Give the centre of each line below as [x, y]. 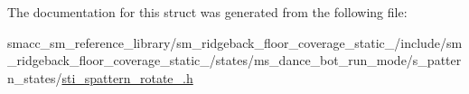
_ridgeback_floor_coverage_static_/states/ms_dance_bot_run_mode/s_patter [234, 60]
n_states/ [35, 77]
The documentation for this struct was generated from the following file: [207, 12]
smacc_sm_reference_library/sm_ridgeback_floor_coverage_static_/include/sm [235, 42]
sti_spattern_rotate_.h [127, 77]
